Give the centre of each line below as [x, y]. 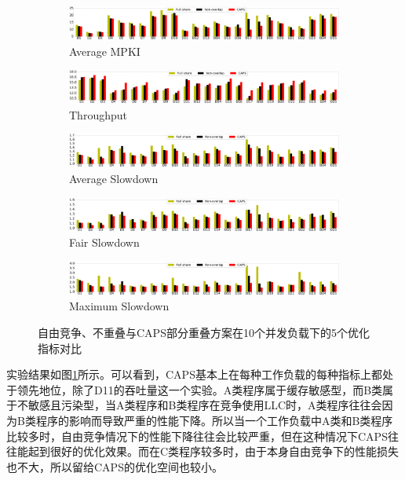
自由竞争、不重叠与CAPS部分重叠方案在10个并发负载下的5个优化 [204, 332]
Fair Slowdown [104, 242]
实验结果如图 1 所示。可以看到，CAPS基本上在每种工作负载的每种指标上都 [194, 374]
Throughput [98, 114]
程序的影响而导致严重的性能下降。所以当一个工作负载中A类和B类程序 [214, 420]
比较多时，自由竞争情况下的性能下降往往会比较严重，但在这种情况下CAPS [197, 436]
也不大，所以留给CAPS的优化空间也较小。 [115, 466]
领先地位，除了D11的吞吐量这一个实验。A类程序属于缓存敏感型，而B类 [200, 389]
